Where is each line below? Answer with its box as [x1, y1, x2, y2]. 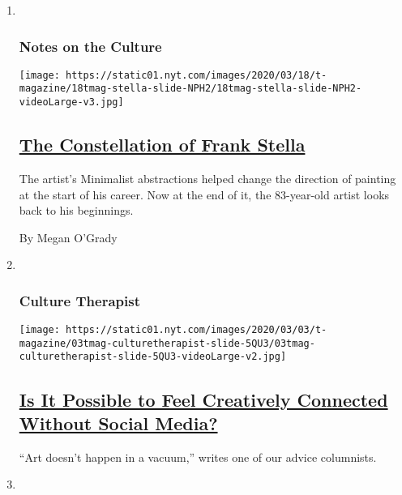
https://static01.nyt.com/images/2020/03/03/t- [66, 324, 327, 336]
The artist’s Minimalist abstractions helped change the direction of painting [19, 169, 396, 186]
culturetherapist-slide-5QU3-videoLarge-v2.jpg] [19, 351, 287, 363]
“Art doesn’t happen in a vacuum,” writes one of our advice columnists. [19, 448, 377, 465]
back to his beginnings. [19, 202, 134, 219]
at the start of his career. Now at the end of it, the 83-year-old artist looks [19, 186, 390, 203]
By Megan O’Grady [19, 228, 118, 245]
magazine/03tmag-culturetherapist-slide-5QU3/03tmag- [19, 337, 315, 349]
